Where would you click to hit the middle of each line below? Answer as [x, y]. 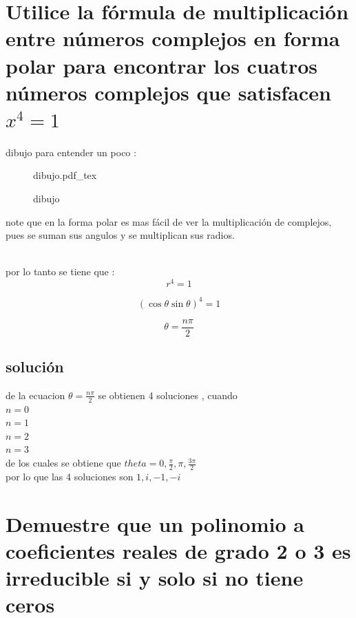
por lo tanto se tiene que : [60, 271]
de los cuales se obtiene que [63, 463]
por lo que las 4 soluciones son [70, 476]
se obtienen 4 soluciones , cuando [168, 395]
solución [35, 366]
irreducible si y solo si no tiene [155, 578]
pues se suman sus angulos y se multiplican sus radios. [120, 235]
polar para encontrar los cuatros [162, 65]
